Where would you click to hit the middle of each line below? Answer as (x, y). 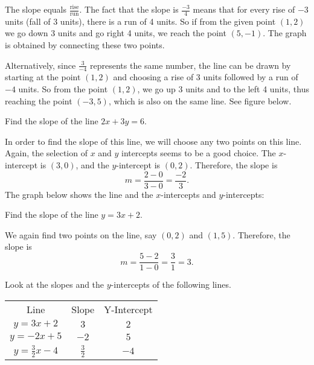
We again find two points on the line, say (81, 234)
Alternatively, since (40, 65)
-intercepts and (188, 194)
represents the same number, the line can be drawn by (191, 65)
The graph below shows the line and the (79, 194)
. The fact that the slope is (129, 9)
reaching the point (39, 100)
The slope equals (36, 9)
